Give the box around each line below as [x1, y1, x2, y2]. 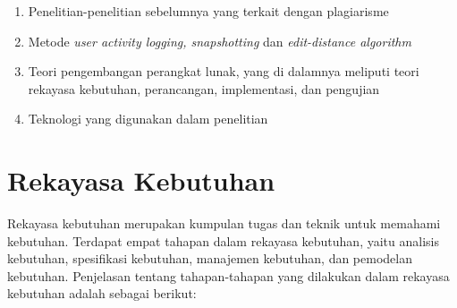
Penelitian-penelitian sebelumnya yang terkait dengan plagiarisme [28, 2, 389, 20]
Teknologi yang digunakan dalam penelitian [28, 109, 268, 128]
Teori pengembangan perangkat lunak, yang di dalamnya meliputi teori [28, 62, 419, 81]
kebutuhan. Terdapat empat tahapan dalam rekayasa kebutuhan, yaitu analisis [7, 231, 439, 250]
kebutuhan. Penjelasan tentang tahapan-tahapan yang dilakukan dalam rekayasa [7, 266, 450, 285]
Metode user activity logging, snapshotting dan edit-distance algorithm [28, 31, 411, 50]
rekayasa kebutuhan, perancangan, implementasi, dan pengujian [28, 79, 380, 98]
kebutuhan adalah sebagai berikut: [7, 284, 197, 303]
